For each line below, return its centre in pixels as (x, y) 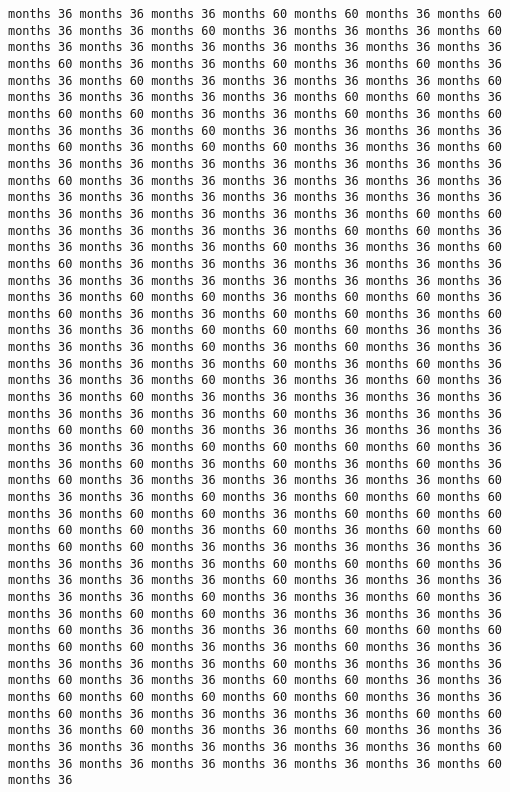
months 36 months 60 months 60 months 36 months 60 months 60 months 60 (255, 513)
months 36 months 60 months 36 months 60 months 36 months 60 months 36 (255, 463)
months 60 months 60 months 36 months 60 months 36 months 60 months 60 (255, 530)
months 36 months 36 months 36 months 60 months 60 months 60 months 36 (255, 563)
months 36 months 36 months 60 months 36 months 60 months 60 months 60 (255, 497)
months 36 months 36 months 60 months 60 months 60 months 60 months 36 (255, 447)
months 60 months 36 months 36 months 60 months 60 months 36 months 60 (255, 313)
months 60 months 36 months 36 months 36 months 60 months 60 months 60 (255, 630)
